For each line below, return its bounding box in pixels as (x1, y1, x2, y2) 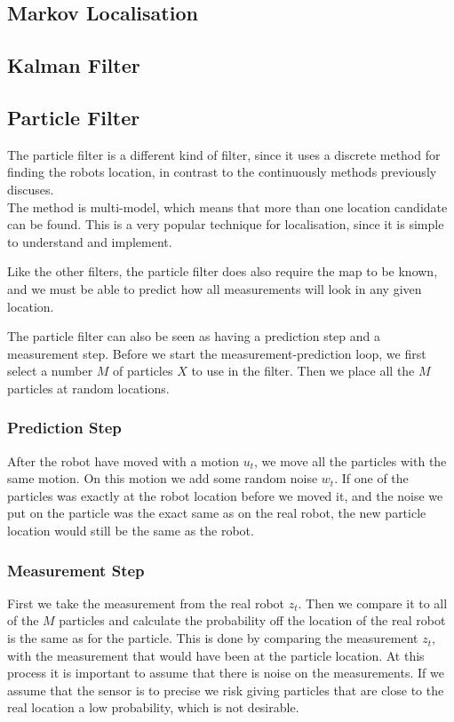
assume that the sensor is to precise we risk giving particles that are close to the (7, 680, 444, 699)
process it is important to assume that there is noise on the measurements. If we (7, 663, 444, 682)
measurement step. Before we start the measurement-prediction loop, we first (7, 344, 426, 362)
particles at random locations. (7, 378, 170, 397)
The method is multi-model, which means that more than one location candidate (7, 197, 448, 216)
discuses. (7, 179, 54, 198)
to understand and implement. (7, 232, 172, 250)
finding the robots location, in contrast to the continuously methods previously (7, 163, 437, 181)
